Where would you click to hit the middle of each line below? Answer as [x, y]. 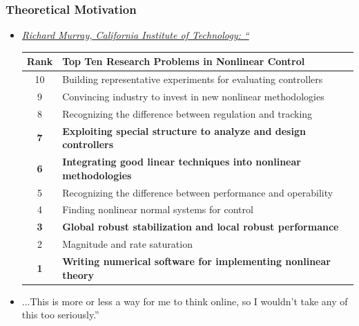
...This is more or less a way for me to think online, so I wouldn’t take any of [185, 301]
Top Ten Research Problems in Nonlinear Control [184, 61]
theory [78, 274]
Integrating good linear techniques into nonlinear [182, 162]
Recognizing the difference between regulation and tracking [187, 113]
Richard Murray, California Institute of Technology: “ [135, 35]
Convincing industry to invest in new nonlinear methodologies [193, 96]
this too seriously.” [60, 315]
